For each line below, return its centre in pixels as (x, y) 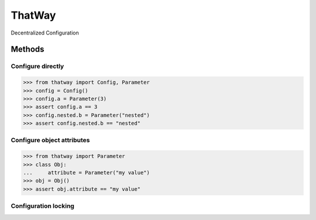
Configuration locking (42, 206)
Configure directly (37, 66)
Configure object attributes (50, 140)
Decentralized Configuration (45, 33)
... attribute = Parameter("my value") (87, 172)
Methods (28, 49)
